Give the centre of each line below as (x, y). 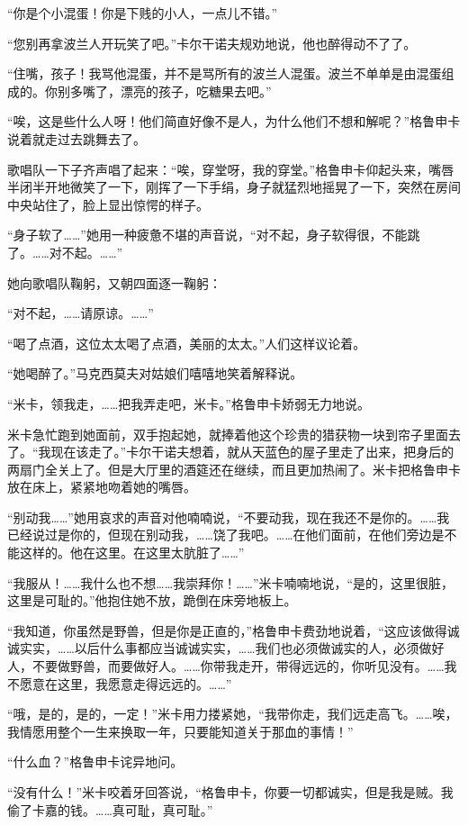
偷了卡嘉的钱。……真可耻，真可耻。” (110, 809)
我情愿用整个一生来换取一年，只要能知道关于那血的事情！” (180, 731)
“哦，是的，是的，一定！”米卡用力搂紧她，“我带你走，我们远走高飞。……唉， (233, 714)
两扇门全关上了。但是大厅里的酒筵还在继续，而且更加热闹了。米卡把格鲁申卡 (234, 469)
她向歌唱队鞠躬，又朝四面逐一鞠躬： (114, 282)
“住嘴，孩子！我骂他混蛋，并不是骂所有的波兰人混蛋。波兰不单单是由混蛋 (225, 73)
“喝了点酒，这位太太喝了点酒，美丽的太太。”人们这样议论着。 (187, 343)
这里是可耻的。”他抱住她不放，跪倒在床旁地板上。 (152, 600)
